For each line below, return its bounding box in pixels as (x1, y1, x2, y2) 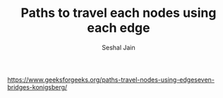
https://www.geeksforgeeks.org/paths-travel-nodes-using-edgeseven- (7, 75, 215, 84)
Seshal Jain (102, 43, 135, 51)
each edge (87, 20, 150, 36)
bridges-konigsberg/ (7, 82, 68, 91)
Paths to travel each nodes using (20, 5, 217, 21)
